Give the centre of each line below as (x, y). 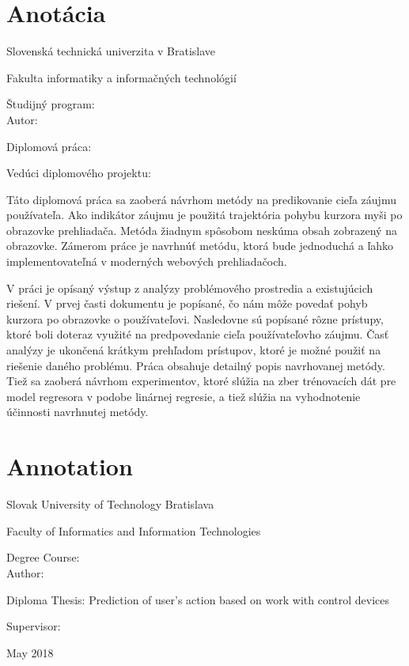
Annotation (70, 466)
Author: (25, 572)
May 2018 (30, 652)
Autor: (22, 119)
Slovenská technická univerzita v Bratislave (111, 51)
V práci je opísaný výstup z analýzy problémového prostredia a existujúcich (190, 288)
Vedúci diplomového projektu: (79, 173)
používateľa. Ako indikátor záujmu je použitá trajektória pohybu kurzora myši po (204, 215)
